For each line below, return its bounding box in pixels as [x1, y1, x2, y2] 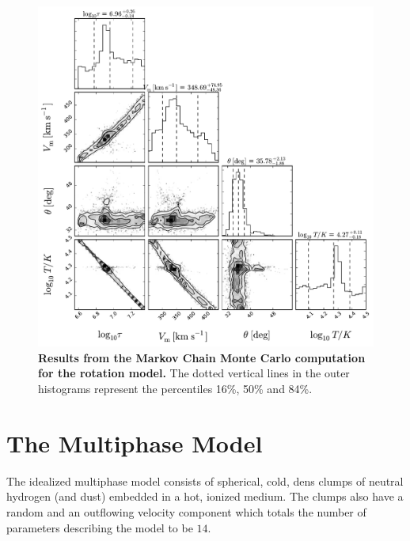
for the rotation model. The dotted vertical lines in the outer [38, 365, 350, 381]
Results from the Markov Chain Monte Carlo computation [38, 349, 366, 365]
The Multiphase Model [6, 426, 263, 459]
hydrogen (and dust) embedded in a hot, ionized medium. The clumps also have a [6, 488, 404, 505]
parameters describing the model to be [6, 519, 193, 535]
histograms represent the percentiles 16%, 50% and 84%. [38, 380, 313, 397]
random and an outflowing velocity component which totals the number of [6, 503, 366, 520]
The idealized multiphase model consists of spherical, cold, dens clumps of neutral [6, 472, 404, 489]
